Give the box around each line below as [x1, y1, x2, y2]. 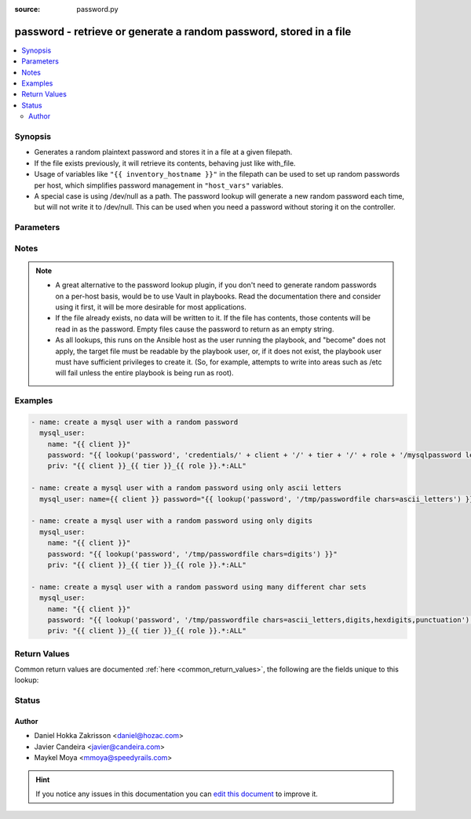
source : [14, 5, 41, 13]
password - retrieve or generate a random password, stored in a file [14, 24, 352, 38]
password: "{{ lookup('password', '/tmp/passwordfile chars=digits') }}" [47, 550, 338, 558]
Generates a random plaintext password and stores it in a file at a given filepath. [34, 148, 293, 157]
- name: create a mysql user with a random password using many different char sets [31, 582, 367, 591]
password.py [76, 5, 119, 13]
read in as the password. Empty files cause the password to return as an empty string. [55, 324, 334, 334]
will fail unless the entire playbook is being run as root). [55, 368, 235, 378]
